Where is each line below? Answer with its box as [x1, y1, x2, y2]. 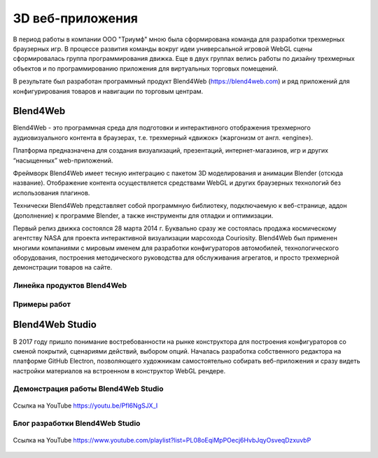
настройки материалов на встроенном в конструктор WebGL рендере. [13, 366, 226, 375]
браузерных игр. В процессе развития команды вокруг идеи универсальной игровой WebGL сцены [13, 44, 313, 53]
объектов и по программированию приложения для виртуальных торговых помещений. [13, 64, 279, 73]
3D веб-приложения [13, 11, 139, 26]
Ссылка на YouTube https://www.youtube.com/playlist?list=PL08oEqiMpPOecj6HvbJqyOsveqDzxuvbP [13, 436, 311, 444]
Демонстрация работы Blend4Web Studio [13, 384, 164, 394]
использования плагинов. [13, 188, 90, 197]
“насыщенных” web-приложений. [13, 156, 113, 165]
